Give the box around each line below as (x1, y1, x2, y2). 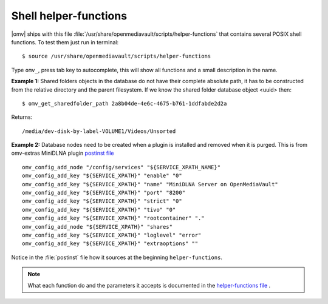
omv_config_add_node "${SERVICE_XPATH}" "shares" (22, 223, 173, 230)
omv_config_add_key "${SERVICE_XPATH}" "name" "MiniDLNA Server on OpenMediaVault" (22, 181, 279, 187)
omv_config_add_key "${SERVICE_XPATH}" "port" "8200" (22, 189, 185, 197)
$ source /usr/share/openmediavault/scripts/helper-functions (22, 53, 211, 60)
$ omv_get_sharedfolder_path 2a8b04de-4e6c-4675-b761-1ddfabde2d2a (22, 100, 227, 107)
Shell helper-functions (11, 9, 128, 22)
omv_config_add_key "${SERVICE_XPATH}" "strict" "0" (22, 198, 182, 204)
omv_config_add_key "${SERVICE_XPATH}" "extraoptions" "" (22, 240, 199, 247)
